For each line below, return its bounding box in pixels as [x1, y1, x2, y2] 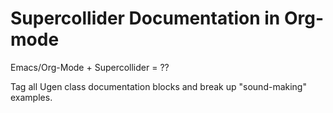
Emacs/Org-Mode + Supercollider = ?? [10, 61, 170, 73]
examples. [10, 91, 53, 103]
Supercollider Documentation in [10, 7, 281, 30]
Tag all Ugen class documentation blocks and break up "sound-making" [10, 80, 307, 92]
